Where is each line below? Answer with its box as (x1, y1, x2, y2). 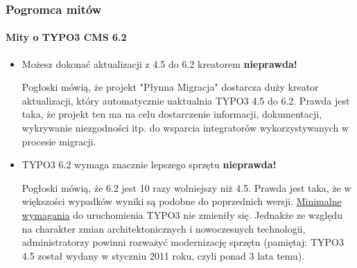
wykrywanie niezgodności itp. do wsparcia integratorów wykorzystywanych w (21, 120, 349, 135)
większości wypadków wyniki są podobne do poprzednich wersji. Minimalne (21, 194, 342, 208)
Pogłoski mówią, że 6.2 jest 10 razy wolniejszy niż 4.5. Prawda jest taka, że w (21, 180, 351, 195)
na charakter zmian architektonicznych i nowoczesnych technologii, (21, 221, 306, 235)
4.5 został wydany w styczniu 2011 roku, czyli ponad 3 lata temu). (21, 248, 305, 262)
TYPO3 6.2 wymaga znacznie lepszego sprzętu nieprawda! (21, 157, 277, 172)
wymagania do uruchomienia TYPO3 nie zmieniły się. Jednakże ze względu (21, 207, 342, 222)
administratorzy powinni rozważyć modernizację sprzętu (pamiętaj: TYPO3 (21, 235, 344, 249)
